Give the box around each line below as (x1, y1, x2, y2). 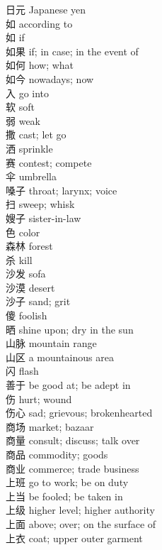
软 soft (6, 99, 35, 114)
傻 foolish (6, 308, 47, 323)
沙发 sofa (6, 266, 46, 281)
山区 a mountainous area (6, 349, 114, 364)
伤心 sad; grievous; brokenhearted (6, 405, 153, 420)
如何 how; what (6, 57, 74, 72)
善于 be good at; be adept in (6, 378, 131, 392)
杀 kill (6, 252, 33, 267)
